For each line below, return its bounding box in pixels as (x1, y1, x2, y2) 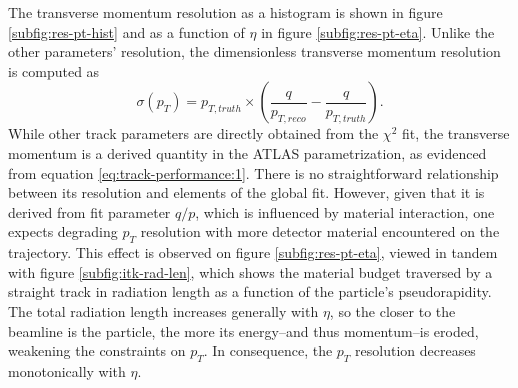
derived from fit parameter (8, 201, 171, 222)
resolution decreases (355, 340, 476, 361)
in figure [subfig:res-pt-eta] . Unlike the (261, 21, 495, 42)
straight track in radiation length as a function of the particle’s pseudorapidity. (8, 281, 492, 302)
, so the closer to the (329, 300, 456, 321)
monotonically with (8, 360, 126, 381)
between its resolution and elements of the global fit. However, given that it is (8, 182, 485, 203)
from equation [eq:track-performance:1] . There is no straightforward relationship (8, 162, 499, 183)
